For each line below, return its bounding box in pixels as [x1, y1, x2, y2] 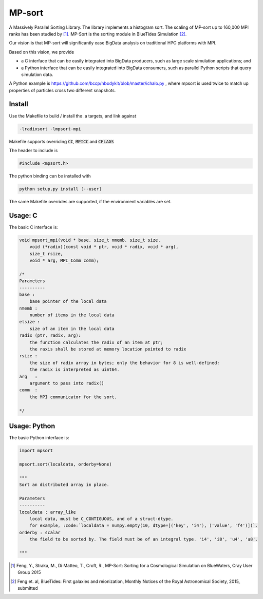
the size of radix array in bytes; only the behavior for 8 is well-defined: [29, 360, 220, 366]
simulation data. [21, 71, 54, 77]
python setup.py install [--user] [19, 186, 102, 192]
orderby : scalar [19, 529, 61, 535]
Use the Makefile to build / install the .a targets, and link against [9, 113, 136, 119]
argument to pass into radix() [29, 380, 104, 386]
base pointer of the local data [29, 299, 107, 304]
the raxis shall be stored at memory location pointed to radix [29, 347, 187, 352]
